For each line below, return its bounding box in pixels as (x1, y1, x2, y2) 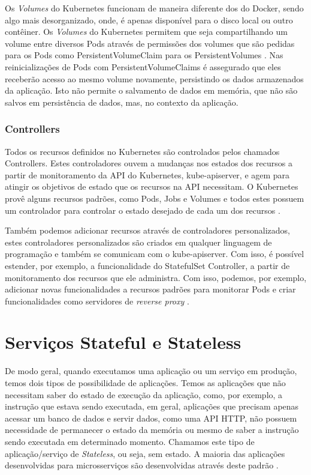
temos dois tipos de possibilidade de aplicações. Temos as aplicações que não (5, 377, 286, 389)
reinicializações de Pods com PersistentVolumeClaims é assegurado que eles (5, 60, 281, 73)
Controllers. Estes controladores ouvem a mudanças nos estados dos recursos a (5, 157, 292, 169)
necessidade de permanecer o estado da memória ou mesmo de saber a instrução (5, 423, 299, 436)
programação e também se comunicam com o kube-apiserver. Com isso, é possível (5, 247, 304, 260)
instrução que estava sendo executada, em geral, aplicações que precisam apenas (5, 400, 299, 413)
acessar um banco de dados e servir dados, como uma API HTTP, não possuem (5, 411, 297, 424)
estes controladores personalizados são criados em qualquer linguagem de (5, 235, 272, 248)
